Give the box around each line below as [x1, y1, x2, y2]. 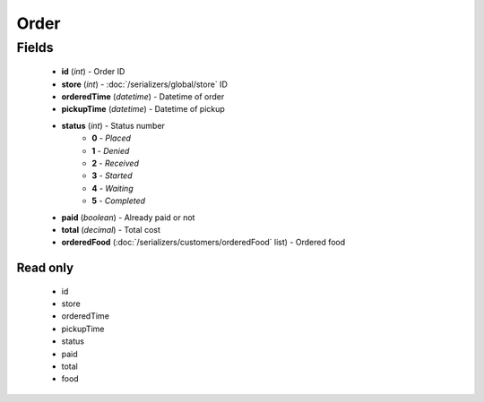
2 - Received [91, 158, 139, 168]
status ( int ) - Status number [61, 120, 166, 131]
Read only [16, 261, 74, 276]
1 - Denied [91, 145, 130, 156]
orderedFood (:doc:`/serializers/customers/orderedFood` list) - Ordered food [61, 237, 346, 248]
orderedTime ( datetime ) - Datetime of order [61, 90, 225, 102]
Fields [16, 39, 54, 56]
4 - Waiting [91, 183, 134, 193]
